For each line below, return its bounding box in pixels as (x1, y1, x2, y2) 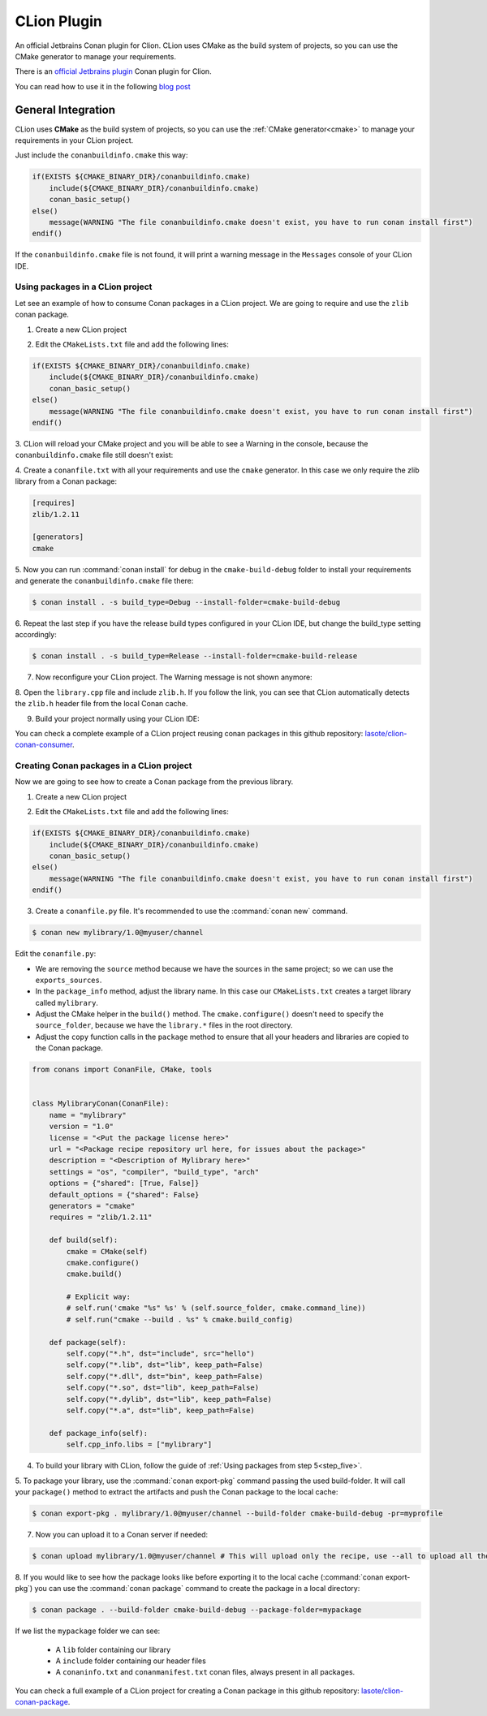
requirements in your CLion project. (15, 136, 134, 145)
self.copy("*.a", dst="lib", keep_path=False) (66, 1405, 255, 1415)
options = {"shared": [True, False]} (49, 1179, 200, 1188)
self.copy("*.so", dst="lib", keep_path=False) (66, 1383, 260, 1392)
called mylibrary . (35, 998, 99, 1007)
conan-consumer (15, 739, 73, 750)
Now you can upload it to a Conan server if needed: (35, 1529, 209, 1539)
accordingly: (15, 630, 57, 640)
